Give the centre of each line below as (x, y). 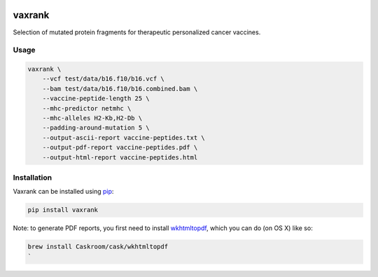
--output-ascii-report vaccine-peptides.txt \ (124, 137)
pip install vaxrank (63, 210)
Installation (33, 177)
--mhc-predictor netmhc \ (87, 108)
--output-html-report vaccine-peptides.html (120, 157)
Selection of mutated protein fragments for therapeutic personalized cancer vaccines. (137, 32)
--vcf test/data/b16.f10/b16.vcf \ (103, 79)
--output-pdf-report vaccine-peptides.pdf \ (120, 148)
